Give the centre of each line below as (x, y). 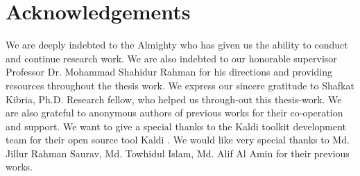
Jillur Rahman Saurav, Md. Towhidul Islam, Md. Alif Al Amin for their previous (178, 153)
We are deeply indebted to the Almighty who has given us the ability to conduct (177, 45)
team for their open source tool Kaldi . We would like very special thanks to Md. (178, 140)
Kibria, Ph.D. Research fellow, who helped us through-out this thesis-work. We (174, 99)
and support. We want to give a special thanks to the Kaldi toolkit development (176, 126)
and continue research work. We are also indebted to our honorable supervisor (171, 58)
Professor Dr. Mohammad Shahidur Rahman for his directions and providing (169, 72)
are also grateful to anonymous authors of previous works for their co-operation (174, 113)
